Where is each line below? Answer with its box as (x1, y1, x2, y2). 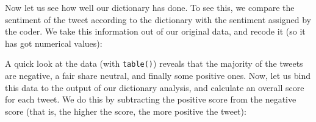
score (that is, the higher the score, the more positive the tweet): (5, 104, 246, 117)
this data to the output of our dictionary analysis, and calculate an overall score (5, 81, 304, 93)
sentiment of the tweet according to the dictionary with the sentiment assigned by (5, 13, 312, 25)
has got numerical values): (5, 36, 102, 49)
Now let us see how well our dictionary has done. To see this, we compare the (5, 1, 295, 13)
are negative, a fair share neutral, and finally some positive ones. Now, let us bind (5, 69, 311, 82)
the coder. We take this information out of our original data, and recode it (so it (5, 25, 306, 38)
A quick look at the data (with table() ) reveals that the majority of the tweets (5, 57, 303, 70)
